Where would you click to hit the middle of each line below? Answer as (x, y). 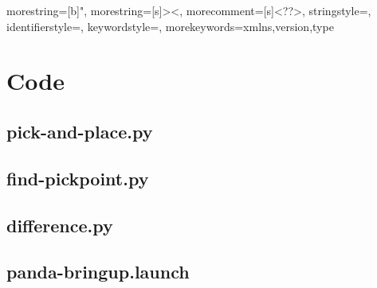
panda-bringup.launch (98, 272)
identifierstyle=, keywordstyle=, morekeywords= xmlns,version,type (170, 26)
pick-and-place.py (80, 131)
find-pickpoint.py (78, 178)
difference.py (60, 225)
